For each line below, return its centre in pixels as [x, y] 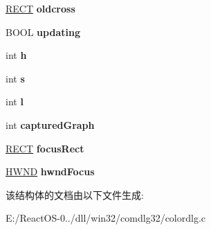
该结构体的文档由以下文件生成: [75, 194]
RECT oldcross [40, 8]
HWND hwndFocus [50, 171]
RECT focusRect [45, 148]
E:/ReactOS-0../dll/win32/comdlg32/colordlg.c [106, 218]
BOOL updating [43, 32]
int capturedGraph [50, 124]
